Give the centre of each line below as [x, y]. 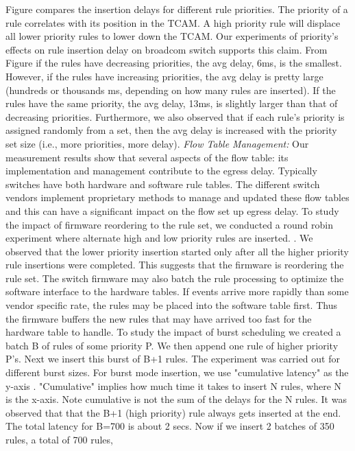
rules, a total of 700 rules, [59, 439]
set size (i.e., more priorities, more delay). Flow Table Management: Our [157, 143]
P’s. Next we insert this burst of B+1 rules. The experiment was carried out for [173, 359]
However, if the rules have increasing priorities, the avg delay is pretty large [164, 76]
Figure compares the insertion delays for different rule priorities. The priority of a [177, 9]
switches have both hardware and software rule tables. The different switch [163, 184]
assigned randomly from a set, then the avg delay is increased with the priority [171, 130]
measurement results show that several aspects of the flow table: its [147, 157]
